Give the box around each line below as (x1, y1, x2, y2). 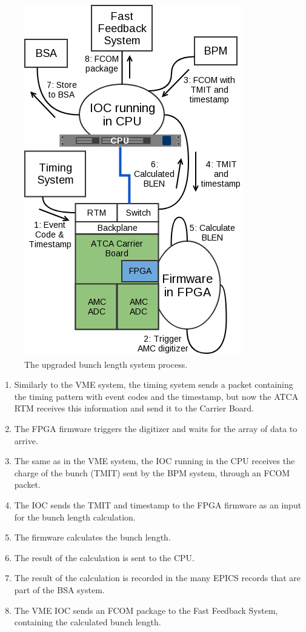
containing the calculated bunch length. (14, 616, 161, 628)
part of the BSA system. (14, 583, 105, 596)
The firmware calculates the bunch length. (14, 531, 171, 544)
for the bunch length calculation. (14, 510, 136, 523)
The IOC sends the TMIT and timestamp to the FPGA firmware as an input (14, 498, 302, 511)
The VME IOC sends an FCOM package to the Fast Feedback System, (14, 604, 278, 616)
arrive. (14, 434, 38, 447)
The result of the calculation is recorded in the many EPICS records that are (14, 571, 301, 584)
